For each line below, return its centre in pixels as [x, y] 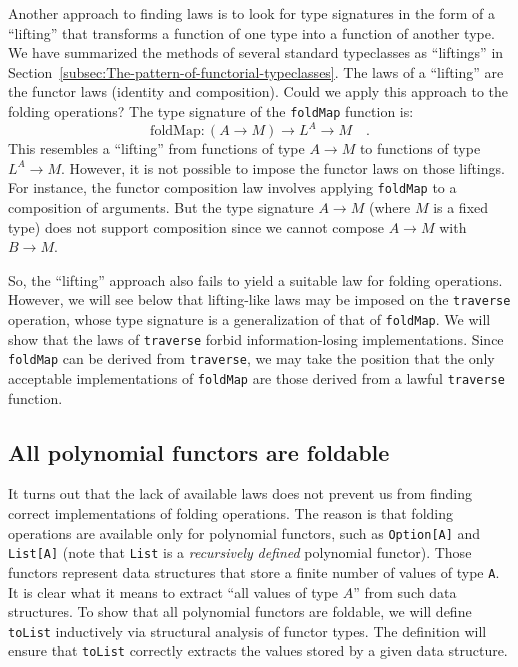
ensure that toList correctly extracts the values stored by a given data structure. [258, 650]
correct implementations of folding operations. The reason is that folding [230, 513]
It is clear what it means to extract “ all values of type [173, 591]
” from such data [405, 591]
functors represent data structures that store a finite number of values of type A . [254, 571]
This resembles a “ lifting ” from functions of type [156, 148]
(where [389, 206]
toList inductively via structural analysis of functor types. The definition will [247, 630]
